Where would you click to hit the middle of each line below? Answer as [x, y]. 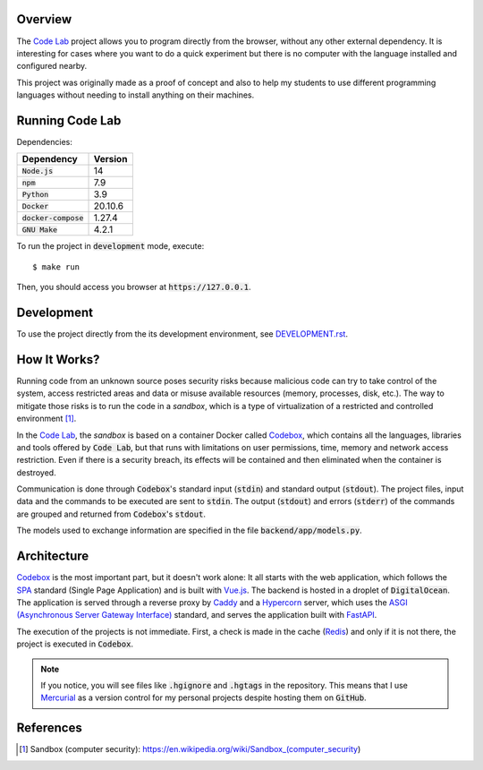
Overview [44, 19]
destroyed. [37, 472]
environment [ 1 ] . [47, 419]
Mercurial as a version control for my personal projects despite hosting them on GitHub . [203, 697]
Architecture [53, 556]
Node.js [38, 171]
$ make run [56, 267]
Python [35, 194]
